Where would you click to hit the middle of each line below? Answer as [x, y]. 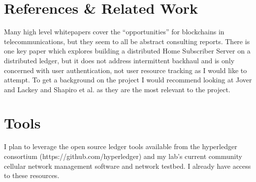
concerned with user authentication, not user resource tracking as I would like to [126, 70]
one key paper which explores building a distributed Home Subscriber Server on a [127, 51]
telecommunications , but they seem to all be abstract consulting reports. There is [127, 41]
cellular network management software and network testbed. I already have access [128, 166]
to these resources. [32, 175]
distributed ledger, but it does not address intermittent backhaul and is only [119, 60]
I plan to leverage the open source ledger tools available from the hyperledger [121, 146]
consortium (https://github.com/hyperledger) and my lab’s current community [123, 156]
